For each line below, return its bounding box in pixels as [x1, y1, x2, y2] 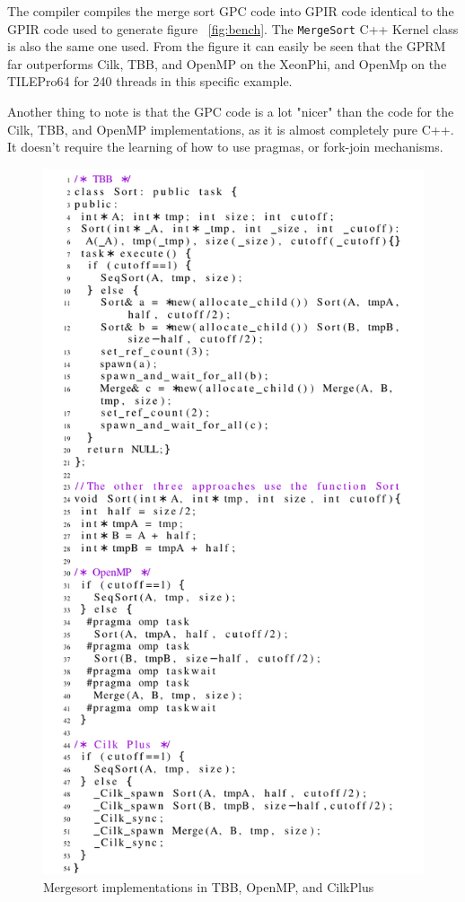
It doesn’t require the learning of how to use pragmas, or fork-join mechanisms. [7, 137, 443, 156]
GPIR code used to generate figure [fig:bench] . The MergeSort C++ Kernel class [7, 19, 459, 38]
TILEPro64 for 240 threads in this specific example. [7, 72, 293, 91]
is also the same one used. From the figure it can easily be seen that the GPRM [7, 37, 446, 56]
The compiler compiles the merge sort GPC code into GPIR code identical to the [7, 2, 454, 20]
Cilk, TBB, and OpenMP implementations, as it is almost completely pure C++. [7, 119, 454, 138]
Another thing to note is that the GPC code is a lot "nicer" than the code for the [7, 102, 454, 121]
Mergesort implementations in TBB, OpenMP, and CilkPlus [43, 877, 374, 896]
